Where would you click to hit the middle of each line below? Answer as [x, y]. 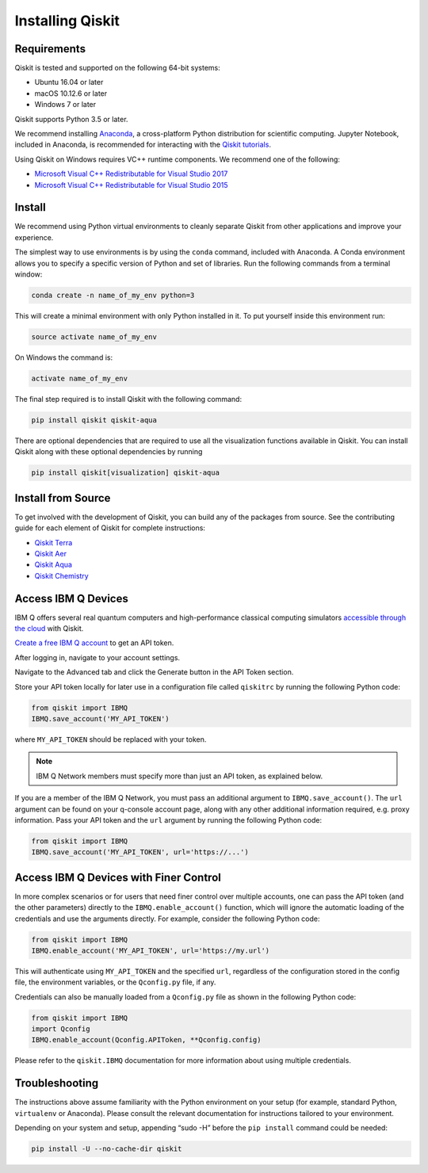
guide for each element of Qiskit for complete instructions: [110, 528]
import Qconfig [61, 1029]
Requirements [50, 49]
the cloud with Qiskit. [49, 629]
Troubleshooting [57, 1083]
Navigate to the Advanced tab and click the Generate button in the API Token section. [154, 672]
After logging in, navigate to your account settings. [97, 657]
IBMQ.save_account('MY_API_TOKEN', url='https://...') [140, 852]
